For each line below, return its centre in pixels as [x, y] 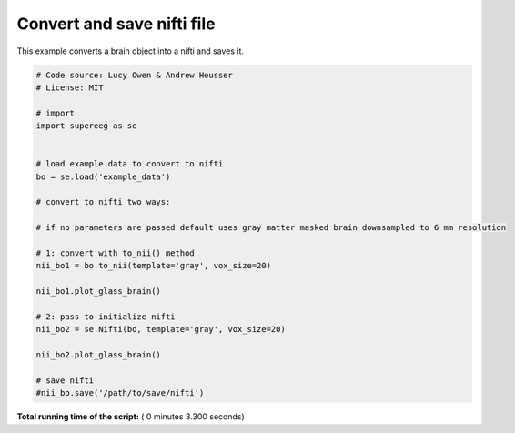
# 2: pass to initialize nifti [106, 317]
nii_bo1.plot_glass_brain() [98, 292]
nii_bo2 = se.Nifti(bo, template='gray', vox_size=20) [161, 329]
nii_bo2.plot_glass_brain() [98, 355]
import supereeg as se [86, 126]
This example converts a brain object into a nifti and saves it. [131, 51]
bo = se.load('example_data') [103, 176]
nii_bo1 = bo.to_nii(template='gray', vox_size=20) [154, 266]
